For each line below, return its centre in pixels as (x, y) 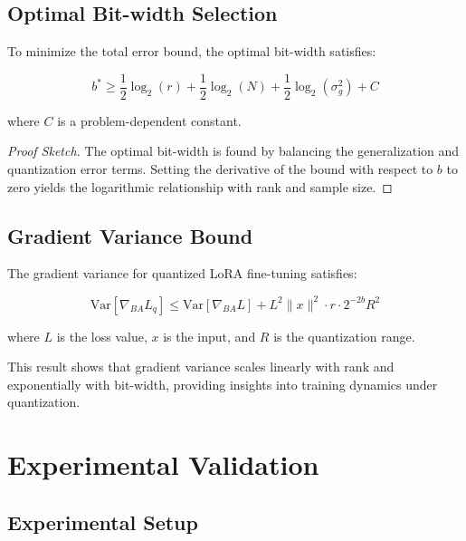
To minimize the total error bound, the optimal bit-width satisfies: (192, 51)
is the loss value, (102, 336)
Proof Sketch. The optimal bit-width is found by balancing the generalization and (233, 151)
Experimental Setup (103, 522)
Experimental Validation (163, 464)
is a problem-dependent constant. (149, 120)
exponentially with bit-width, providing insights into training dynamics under (223, 384)
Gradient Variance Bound (130, 235)
